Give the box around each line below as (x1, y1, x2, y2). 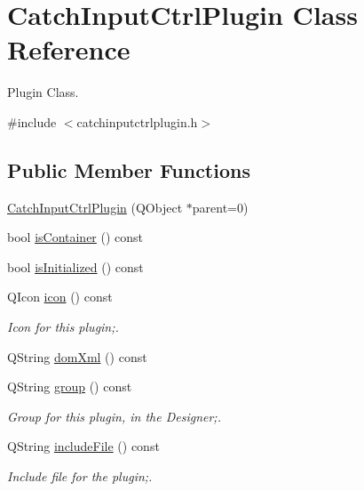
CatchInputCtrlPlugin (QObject (7, 197, 183, 216)
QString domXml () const (7, 347, 147, 366)
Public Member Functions (7, 156, 250, 183)
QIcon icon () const (7, 287, 113, 306)
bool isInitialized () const (7, 257, 144, 276)
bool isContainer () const (7, 228, 144, 246)
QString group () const (7, 377, 132, 396)
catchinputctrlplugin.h (76, 112, 198, 131)
